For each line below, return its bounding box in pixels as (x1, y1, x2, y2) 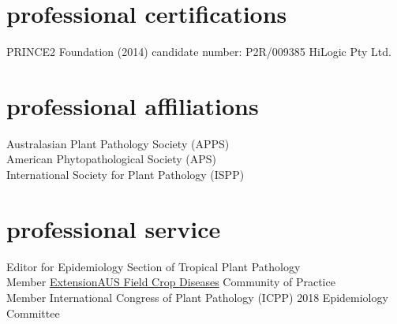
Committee (6, 304, 60, 321)
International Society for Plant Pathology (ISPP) (6, 166, 245, 183)
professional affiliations (6, 89, 259, 121)
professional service (6, 212, 221, 244)
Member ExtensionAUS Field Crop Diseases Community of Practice (6, 274, 335, 290)
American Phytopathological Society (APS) (6, 151, 217, 167)
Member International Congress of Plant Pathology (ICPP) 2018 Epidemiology (6, 289, 388, 305)
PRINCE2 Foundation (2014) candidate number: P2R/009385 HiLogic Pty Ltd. (6, 43, 391, 60)
